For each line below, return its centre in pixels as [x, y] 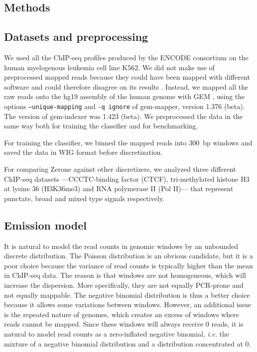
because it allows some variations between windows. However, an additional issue [128, 304]
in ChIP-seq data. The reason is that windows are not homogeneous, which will [125, 275]
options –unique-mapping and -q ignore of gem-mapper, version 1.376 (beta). [125, 106]
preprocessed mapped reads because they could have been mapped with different [127, 77]
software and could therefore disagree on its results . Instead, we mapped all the [126, 86]
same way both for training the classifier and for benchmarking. [101, 126]
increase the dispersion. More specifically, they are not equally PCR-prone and [124, 285]
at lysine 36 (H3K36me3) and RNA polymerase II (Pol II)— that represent [119, 188]
